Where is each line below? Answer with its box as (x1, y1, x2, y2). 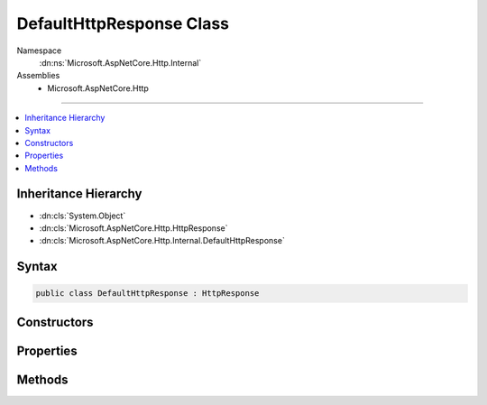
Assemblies (16, 70, 60, 81)
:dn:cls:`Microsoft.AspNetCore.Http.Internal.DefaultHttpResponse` (39, 235, 286, 246)
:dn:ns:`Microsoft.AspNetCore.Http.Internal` (39, 57, 202, 68)
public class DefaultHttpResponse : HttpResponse (35, 289, 260, 299)
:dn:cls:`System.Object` (39, 210, 126, 221)
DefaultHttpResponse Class (16, 14, 230, 33)
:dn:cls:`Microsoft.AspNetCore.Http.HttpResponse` (39, 222, 228, 234)
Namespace (16, 45, 62, 56)
